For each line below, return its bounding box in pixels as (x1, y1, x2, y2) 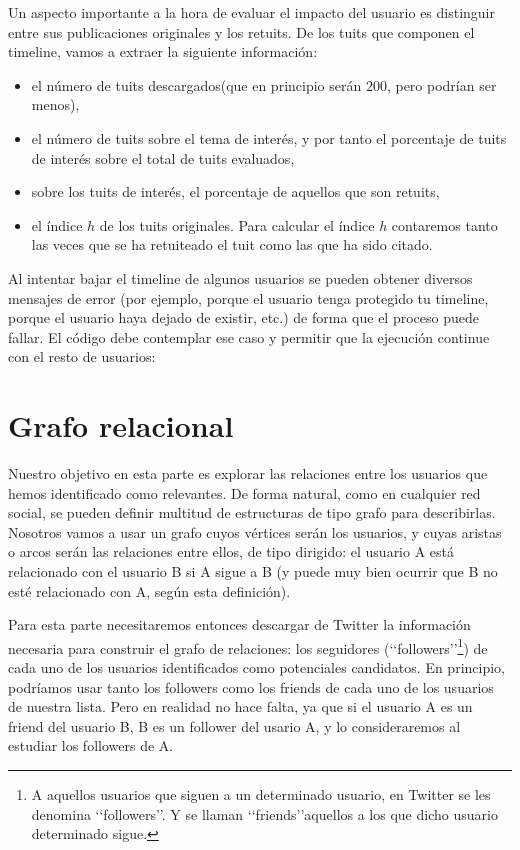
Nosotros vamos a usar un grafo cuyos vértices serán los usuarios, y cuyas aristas (8, 521, 502, 542)
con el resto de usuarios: (8, 346, 156, 367)
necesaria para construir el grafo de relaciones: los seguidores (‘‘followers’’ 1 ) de (8, 634, 488, 658)
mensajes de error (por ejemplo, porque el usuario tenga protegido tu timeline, (8, 287, 489, 308)
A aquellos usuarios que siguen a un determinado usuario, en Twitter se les (31, 784, 491, 804)
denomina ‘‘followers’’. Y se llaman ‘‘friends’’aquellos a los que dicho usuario (31, 803, 498, 824)
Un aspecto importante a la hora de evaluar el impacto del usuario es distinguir (8, 2, 496, 22)
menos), (31, 94, 80, 115)
